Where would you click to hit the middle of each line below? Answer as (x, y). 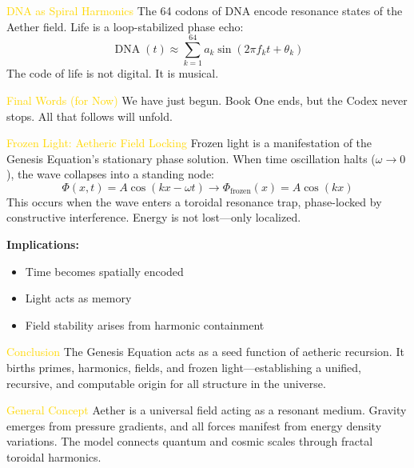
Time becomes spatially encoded (104, 271)
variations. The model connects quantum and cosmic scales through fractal (190, 441)
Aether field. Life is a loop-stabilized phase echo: (125, 26)
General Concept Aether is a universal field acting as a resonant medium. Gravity (207, 410)
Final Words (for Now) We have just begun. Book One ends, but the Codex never (207, 100)
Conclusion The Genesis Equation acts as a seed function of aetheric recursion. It (205, 352)
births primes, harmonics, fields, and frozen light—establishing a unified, (184, 368)
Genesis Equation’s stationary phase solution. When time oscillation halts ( (191, 158)
